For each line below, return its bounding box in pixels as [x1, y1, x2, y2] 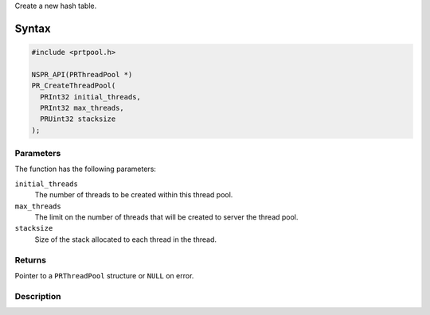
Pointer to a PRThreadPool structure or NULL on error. [14, 270, 194, 280]
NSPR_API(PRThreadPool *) [31, 70, 133, 79]
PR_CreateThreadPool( [31, 81, 116, 91]
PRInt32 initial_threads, [40, 92, 141, 101]
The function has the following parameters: [14, 164, 157, 174]
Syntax [14, 21, 51, 35]
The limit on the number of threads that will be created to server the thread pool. [34, 212, 299, 222]
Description [14, 290, 61, 301]
